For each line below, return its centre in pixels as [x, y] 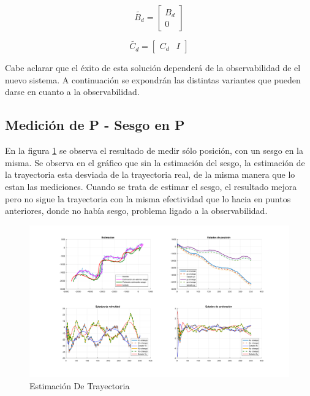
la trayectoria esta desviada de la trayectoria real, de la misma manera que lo [150, 174]
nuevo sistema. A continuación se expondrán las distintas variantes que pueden [153, 79]
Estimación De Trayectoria [80, 385]
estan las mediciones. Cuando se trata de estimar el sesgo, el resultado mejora [151, 186]
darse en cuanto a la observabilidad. [72, 92]
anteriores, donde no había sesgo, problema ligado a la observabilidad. [136, 211]
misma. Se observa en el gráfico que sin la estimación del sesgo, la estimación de [155, 162]
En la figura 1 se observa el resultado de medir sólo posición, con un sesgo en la [154, 150]
